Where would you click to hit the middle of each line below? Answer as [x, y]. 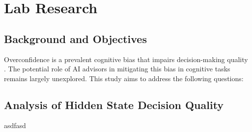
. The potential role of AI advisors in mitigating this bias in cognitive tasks [117, 69]
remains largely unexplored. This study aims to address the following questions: [124, 78]
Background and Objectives [75, 38]
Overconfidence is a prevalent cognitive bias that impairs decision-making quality [126, 59]
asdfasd [15, 125]
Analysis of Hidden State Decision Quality [114, 104]
